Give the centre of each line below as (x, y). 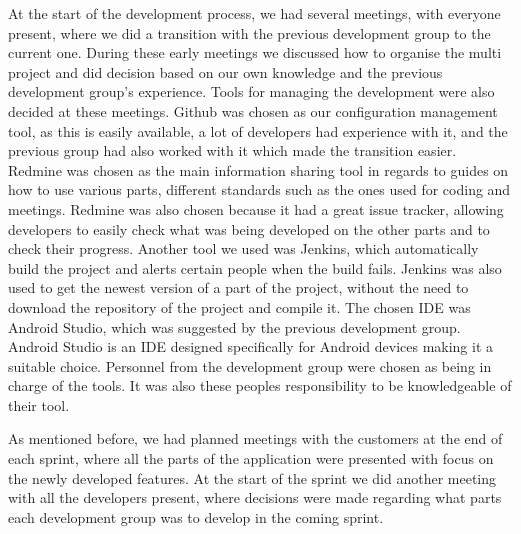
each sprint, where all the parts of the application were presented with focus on (251, 458)
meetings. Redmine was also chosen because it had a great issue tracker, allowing (256, 208)
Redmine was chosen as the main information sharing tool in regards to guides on (258, 169)
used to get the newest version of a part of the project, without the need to (238, 287)
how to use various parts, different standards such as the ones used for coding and (259, 189)
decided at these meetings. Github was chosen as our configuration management (253, 110)
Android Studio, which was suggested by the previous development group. (234, 326)
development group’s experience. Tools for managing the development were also (251, 91)
